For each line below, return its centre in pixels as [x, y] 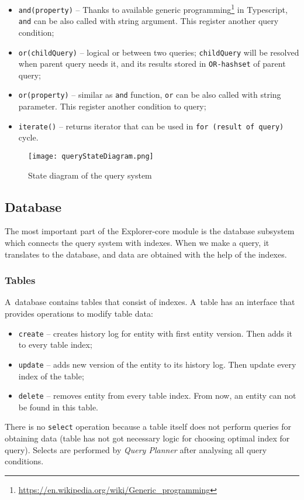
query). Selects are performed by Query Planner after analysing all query [136, 449]
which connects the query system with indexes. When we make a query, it [137, 243]
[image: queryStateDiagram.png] [91, 156]
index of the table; [51, 376]
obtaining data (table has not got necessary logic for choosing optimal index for [147, 438]
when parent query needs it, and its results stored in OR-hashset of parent [152, 64]
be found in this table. [58, 407]
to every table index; [55, 345]
